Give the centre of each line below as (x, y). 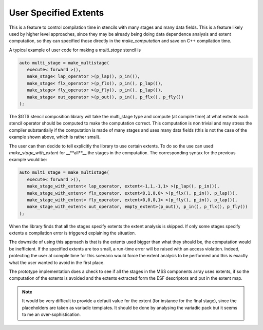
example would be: (28, 160)
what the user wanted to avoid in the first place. (57, 262)
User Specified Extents (56, 13)
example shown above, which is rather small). (55, 137)
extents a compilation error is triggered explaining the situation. (73, 233)
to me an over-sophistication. (52, 314)
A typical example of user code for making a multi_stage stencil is (75, 50)
